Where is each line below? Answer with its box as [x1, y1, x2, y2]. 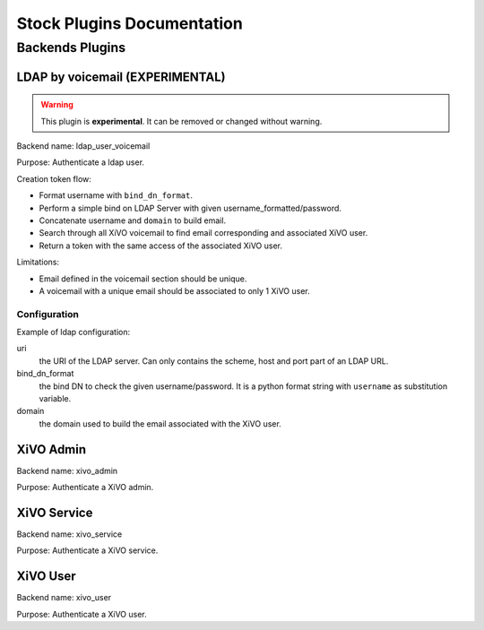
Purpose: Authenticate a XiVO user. [16, 608, 147, 619]
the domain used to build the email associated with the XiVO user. [39, 418, 281, 429]
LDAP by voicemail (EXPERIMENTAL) [16, 69, 226, 84]
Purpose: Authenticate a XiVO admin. [16, 482, 154, 493]
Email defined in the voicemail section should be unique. [39, 273, 247, 284]
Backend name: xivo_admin [16, 465, 118, 476]
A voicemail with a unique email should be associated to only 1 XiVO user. [39, 285, 310, 296]
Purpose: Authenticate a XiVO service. [16, 545, 159, 556]
